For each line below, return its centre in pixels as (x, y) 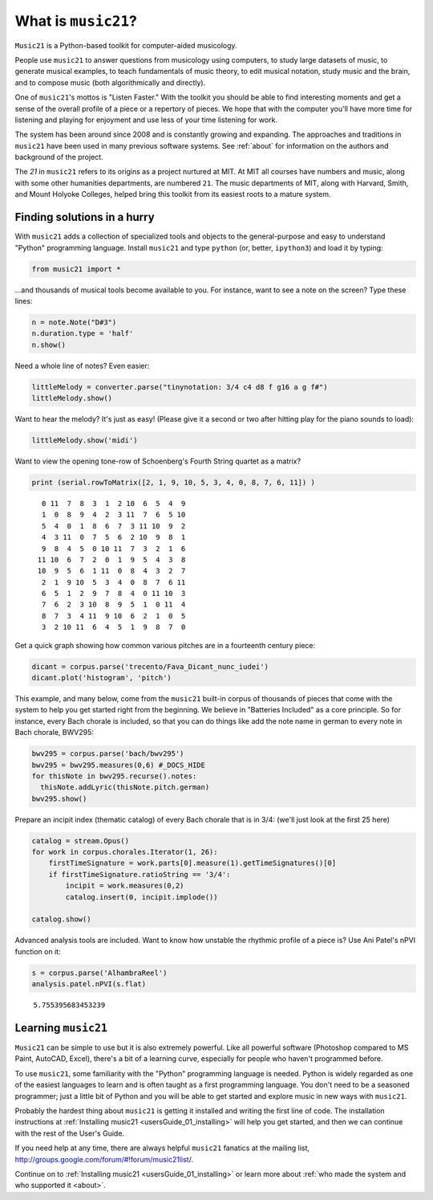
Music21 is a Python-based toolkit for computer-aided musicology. (126, 45)
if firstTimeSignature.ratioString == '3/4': (140, 874)
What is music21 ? (76, 21)
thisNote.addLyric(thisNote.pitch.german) (125, 788)
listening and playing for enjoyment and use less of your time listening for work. (146, 120)
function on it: (38, 951)
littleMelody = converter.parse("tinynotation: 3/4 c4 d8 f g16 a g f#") (180, 387)
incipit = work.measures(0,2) (125, 886)
